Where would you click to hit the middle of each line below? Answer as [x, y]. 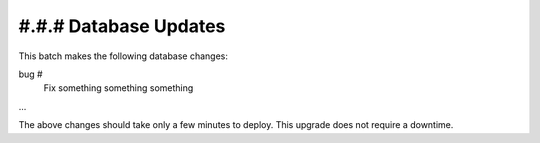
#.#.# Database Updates [122, 26]
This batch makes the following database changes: [123, 56]
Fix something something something [118, 88]
